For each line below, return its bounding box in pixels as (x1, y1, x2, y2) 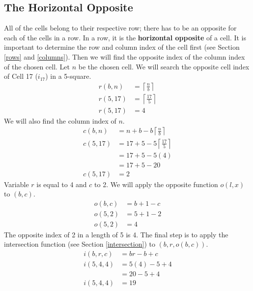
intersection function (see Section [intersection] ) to (4, 239, 155, 249)
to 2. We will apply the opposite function (94, 179, 218, 189)
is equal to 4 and (36, 179, 87, 189)
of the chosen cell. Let (4, 61, 70, 71)
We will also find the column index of (4, 115, 116, 126)
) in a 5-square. (45, 71, 91, 81)
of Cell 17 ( (4, 71, 38, 81)
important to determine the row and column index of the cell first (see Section (4, 42, 240, 52)
